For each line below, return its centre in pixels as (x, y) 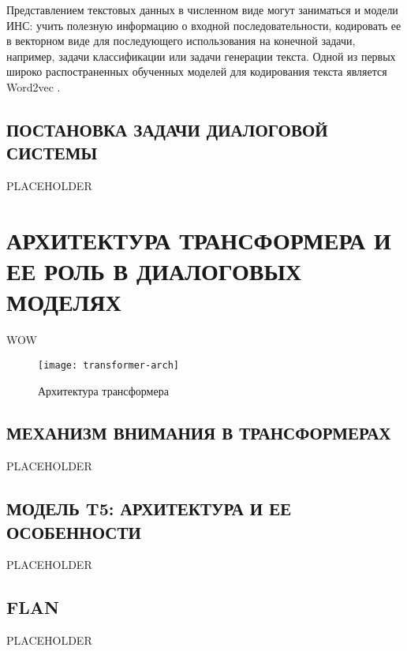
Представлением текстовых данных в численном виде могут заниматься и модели (202, 9)
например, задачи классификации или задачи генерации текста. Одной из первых (201, 56)
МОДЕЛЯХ (64, 302)
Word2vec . (34, 86)
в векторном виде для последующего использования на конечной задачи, (181, 41)
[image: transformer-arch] (108, 365)
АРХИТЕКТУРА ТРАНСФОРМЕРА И (199, 239)
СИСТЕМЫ (52, 153)
